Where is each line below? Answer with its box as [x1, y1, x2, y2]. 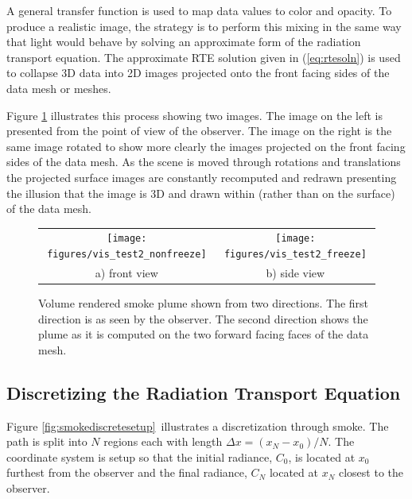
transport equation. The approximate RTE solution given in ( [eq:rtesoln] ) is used [6, 48, 401, 65]
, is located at [288, 448, 356, 465]
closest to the [338, 464, 404, 481]
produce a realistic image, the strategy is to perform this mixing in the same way [6, 17, 402, 34]
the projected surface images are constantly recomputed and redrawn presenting [6, 168, 397, 185]
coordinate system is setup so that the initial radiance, [6, 448, 273, 465]
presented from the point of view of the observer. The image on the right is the [6, 122, 392, 139]
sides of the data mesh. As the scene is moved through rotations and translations [6, 153, 401, 170]
